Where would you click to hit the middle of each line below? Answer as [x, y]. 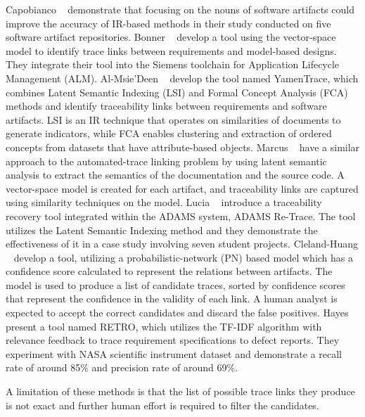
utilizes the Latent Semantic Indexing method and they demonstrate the [162, 230]
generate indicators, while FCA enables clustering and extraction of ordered [169, 133]
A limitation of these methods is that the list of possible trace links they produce [180, 391]
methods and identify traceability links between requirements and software [166, 106]
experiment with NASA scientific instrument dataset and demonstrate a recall [174, 353]
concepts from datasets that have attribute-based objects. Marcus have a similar [183, 147]
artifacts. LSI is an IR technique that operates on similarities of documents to [173, 119]
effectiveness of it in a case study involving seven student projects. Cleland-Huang [182, 244]
